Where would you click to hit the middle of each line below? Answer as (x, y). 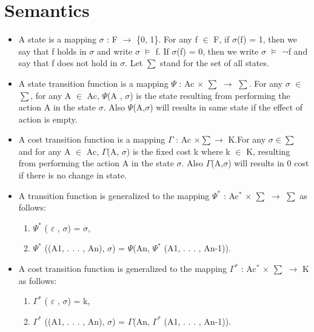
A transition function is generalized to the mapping (114, 195)
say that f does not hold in (68, 63)
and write (115, 51)
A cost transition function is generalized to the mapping (123, 269)
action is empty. (48, 119)
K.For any (247, 139)
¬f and (295, 51)
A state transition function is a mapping (93, 83)
